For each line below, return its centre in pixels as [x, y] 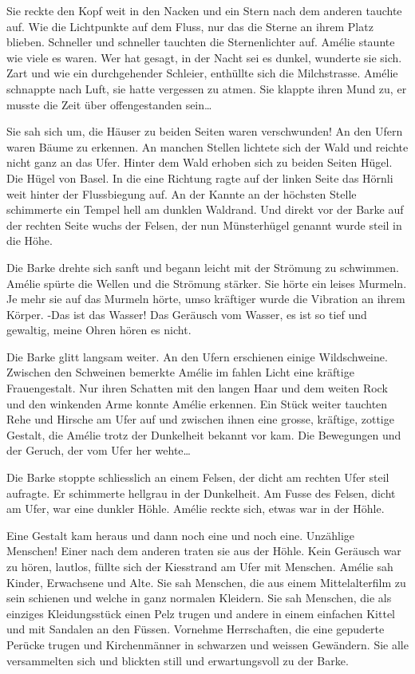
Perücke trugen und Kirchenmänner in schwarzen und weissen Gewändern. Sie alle [207, 644]
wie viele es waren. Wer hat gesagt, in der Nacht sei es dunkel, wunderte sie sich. [204, 57]
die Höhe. [30, 240]
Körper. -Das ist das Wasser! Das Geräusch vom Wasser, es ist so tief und [187, 314]
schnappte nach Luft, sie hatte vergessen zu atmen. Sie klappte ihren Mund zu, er [207, 88]
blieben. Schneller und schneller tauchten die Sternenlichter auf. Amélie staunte [201, 42]
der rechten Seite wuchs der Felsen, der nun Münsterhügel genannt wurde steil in [204, 225]
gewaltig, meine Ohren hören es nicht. [99, 330]
